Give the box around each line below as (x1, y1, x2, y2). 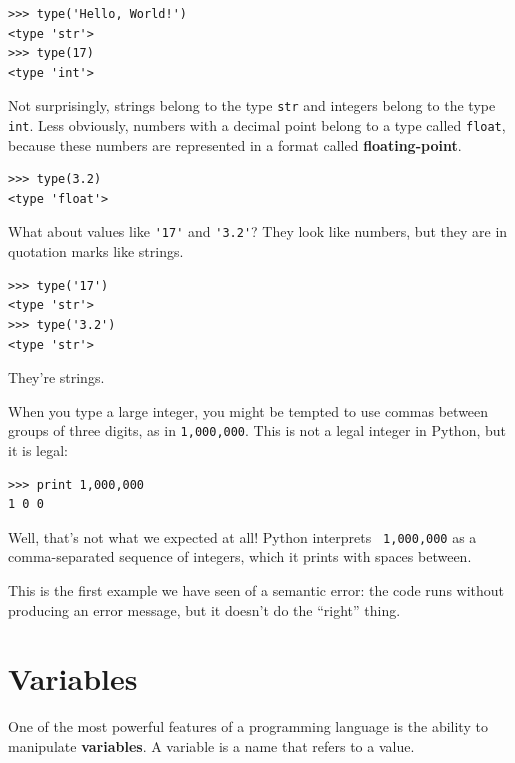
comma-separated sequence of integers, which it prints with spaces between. (8, 546, 472, 567)
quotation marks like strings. (8, 241, 184, 262)
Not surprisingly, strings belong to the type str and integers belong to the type (8, 95, 496, 116)
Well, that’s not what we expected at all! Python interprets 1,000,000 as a (8, 526, 477, 547)
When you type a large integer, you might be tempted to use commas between (8, 400, 489, 421)
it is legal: (8, 439, 68, 460)
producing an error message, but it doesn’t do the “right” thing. (8, 599, 401, 620)
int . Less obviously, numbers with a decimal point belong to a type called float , (8, 115, 506, 136)
